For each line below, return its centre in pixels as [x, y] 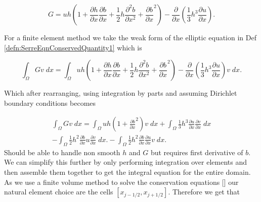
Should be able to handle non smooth [62, 152]
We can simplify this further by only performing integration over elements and [126, 162]
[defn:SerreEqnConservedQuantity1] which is [73, 47]
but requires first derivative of [197, 152]
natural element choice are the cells [59, 192]
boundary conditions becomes [50, 103]
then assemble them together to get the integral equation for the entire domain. [127, 172]
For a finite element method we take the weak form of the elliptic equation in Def [130, 37]
